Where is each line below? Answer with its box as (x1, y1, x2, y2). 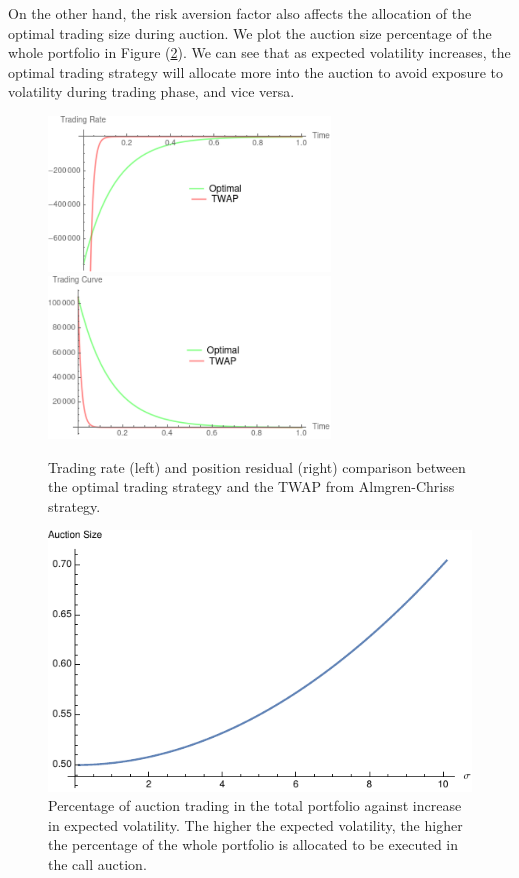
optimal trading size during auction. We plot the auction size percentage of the (8, 22, 492, 43)
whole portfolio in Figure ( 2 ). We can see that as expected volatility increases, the (8, 42, 511, 63)
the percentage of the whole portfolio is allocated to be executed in (48, 834, 459, 855)
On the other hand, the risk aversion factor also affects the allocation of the (8, 3, 472, 23)
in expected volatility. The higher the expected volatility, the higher (48, 814, 463, 835)
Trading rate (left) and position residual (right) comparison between (48, 456, 466, 477)
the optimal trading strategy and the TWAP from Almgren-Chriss (48, 476, 455, 497)
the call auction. (48, 854, 147, 875)
